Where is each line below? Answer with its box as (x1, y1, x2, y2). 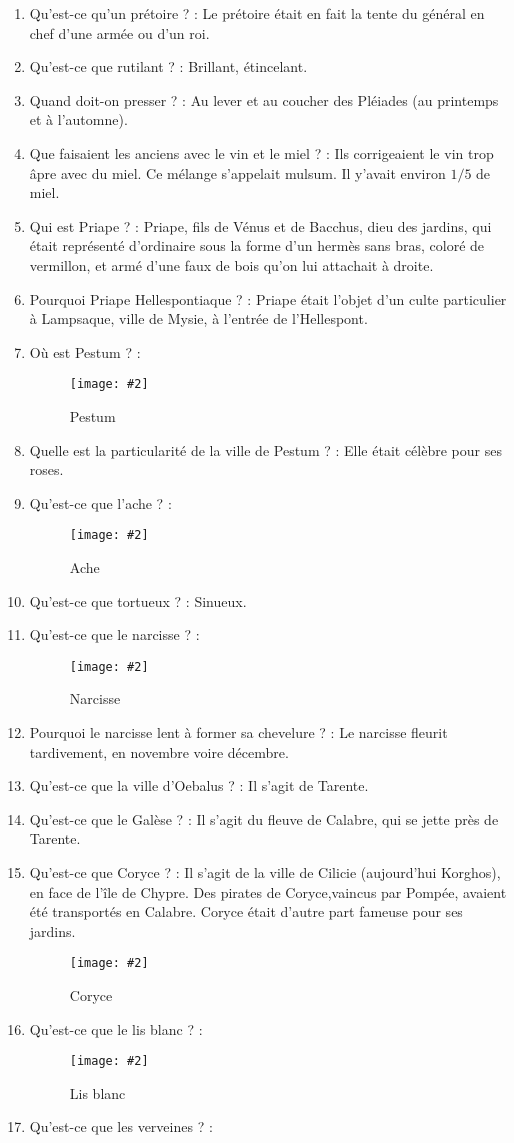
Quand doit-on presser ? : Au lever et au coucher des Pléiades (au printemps (29, 89, 499, 110)
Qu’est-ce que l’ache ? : (29, 492, 172, 513)
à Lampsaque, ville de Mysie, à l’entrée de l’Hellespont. (29, 308, 368, 329)
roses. (29, 459, 64, 480)
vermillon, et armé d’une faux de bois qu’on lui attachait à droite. (29, 254, 434, 275)
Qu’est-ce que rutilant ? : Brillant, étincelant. (29, 56, 308, 77)
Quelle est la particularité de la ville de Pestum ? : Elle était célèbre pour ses (29, 439, 502, 460)
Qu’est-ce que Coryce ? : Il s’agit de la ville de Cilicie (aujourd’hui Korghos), (29, 862, 501, 882)
